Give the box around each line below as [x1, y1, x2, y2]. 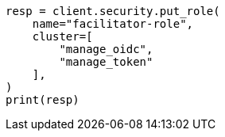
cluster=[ [32, 30, 93, 43]
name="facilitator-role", [32, 17, 194, 30]
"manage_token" [59, 55, 153, 68]
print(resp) [6, 93, 80, 106]
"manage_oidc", [59, 43, 153, 55]
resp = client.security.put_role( [6, 5, 220, 17]
